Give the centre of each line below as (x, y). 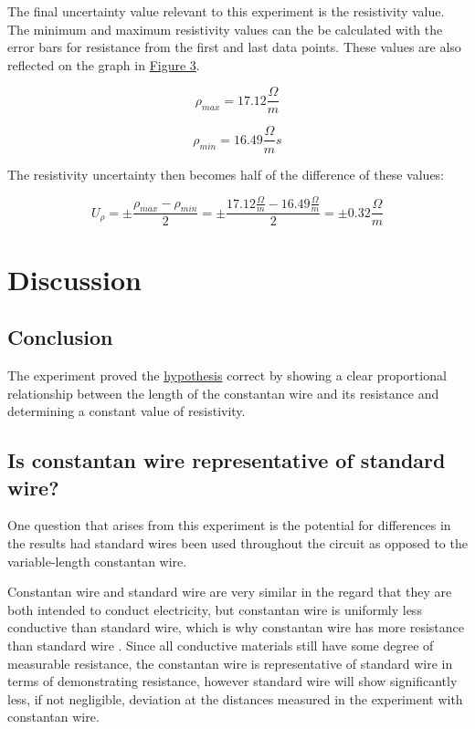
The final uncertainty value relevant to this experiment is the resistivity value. (226, 11)
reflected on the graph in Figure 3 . (104, 64)
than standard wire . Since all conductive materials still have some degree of (221, 645)
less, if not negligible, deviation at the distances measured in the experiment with (235, 698)
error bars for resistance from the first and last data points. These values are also (234, 47)
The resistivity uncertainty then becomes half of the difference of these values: (226, 174)
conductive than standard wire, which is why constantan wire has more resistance (236, 627)
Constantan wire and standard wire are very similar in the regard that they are (230, 592)
